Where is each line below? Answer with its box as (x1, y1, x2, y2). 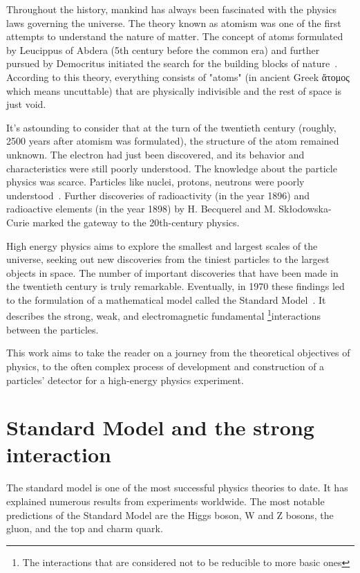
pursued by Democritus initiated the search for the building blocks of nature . (6, 56, 338, 71)
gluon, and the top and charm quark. (6, 521, 163, 536)
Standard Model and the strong (6, 413, 314, 442)
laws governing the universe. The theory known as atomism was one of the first (6, 15, 341, 30)
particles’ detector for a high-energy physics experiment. (6, 372, 244, 387)
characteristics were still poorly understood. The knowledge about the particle (6, 161, 337, 175)
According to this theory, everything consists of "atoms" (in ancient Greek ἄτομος (6, 69, 350, 84)
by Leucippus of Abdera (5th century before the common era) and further (6, 42, 320, 57)
